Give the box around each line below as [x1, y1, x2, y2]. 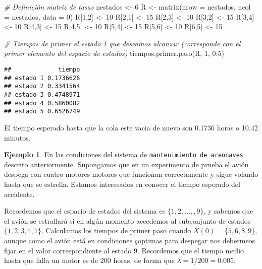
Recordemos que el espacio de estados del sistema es [4, 206, 166, 216]
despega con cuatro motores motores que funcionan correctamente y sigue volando [4, 169, 258, 179]
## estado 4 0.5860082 [4, 99, 80, 107]
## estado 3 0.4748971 [4, 91, 80, 98]
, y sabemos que [203, 206, 253, 216]
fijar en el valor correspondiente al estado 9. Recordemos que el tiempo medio [4, 245, 244, 255]
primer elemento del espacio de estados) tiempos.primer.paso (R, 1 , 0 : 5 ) [4, 48, 224, 58]
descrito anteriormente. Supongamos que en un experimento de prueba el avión [4, 159, 249, 169]
